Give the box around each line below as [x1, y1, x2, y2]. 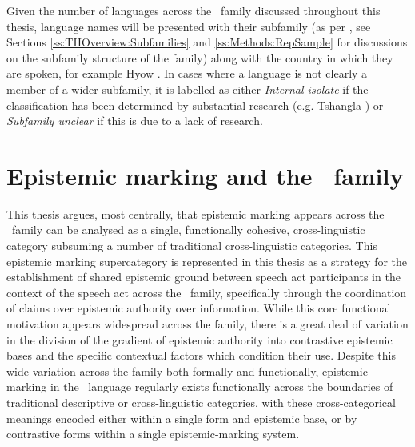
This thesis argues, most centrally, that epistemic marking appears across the [6, 205, 385, 222]
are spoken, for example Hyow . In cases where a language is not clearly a [6, 65, 368, 82]
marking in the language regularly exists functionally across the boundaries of [6, 378, 393, 395]
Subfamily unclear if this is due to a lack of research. [6, 112, 263, 129]
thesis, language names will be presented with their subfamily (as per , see [6, 18, 371, 34]
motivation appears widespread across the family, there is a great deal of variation [6, 316, 409, 332]
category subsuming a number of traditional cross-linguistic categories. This [6, 237, 377, 254]
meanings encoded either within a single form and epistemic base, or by [6, 409, 357, 426]
